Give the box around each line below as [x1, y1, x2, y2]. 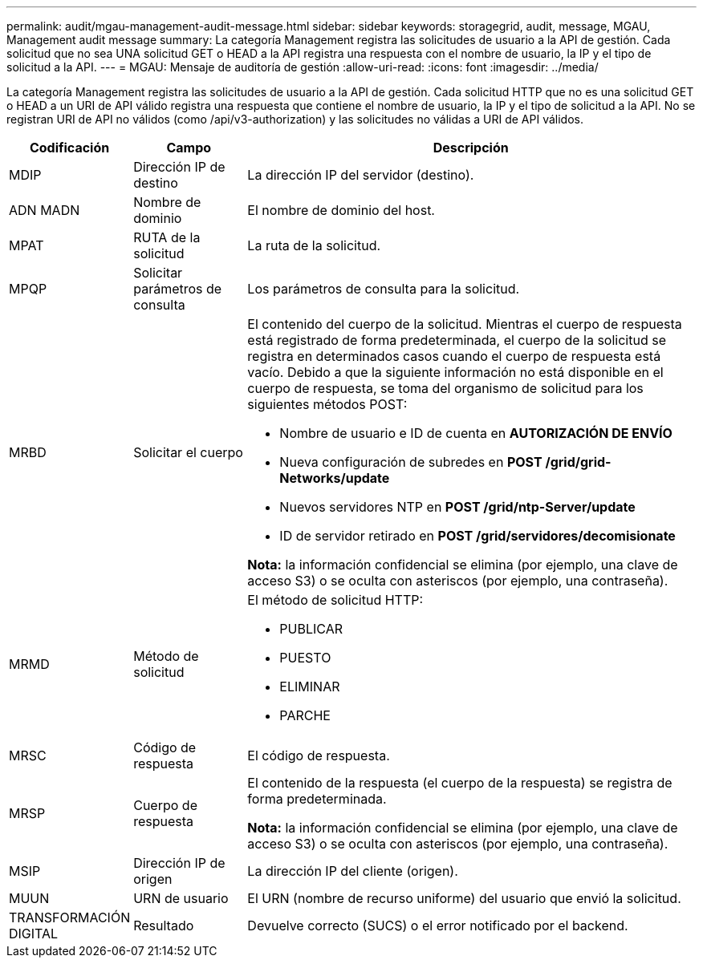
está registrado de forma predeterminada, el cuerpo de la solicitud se [247, 332, 666, 348]
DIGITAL [9, 926, 59, 942]
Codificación [29, 140, 110, 156]
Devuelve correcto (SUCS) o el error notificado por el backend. [247, 917, 628, 934]
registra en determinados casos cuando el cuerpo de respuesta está [247, 348, 661, 364]
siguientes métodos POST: [247, 396, 408, 412]
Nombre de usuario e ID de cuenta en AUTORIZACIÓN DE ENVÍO [279, 425, 673, 441]
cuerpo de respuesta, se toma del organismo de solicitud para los [247, 380, 644, 396]
